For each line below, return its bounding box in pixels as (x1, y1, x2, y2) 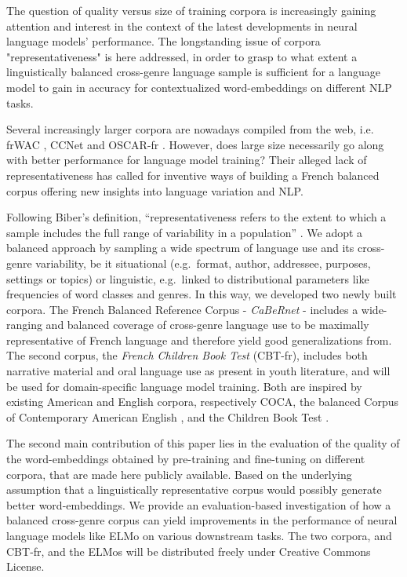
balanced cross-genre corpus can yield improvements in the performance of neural (6, 512, 398, 528)
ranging (6, 316, 42, 333)
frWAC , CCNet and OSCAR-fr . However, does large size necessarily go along (6, 136, 384, 152)
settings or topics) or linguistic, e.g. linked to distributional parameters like (6, 270, 369, 287)
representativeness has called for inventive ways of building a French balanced (6, 166, 380, 183)
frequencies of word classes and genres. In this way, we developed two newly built (6, 286, 397, 302)
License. (6, 558, 45, 575)
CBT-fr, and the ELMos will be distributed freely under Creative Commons (6, 542, 371, 559)
